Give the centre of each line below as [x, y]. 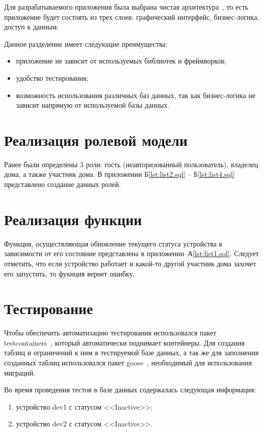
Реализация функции [73, 219]
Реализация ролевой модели [96, 140]
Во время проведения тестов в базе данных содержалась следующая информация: [130, 390]
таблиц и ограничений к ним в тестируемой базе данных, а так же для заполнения [131, 352]
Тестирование [49, 308]
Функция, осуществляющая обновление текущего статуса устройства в [113, 243]
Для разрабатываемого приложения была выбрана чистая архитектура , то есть [126, 7]
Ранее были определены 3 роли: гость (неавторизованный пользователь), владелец [131, 164]
